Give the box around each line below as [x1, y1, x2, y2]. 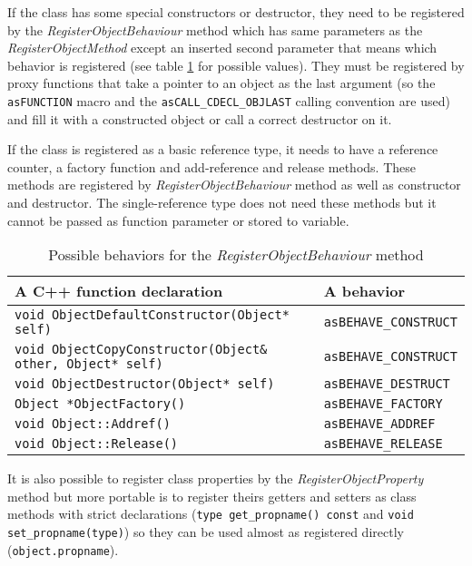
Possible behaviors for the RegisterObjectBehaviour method [48, 244, 424, 266]
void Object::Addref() [15, 416, 171, 432]
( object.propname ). [7, 540, 119, 559]
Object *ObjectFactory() [15, 396, 186, 412]
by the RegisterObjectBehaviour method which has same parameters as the [7, 20, 423, 39]
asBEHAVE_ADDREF [323, 416, 436, 432]
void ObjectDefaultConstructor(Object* [15, 307, 290, 323]
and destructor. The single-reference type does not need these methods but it [7, 193, 437, 211]
